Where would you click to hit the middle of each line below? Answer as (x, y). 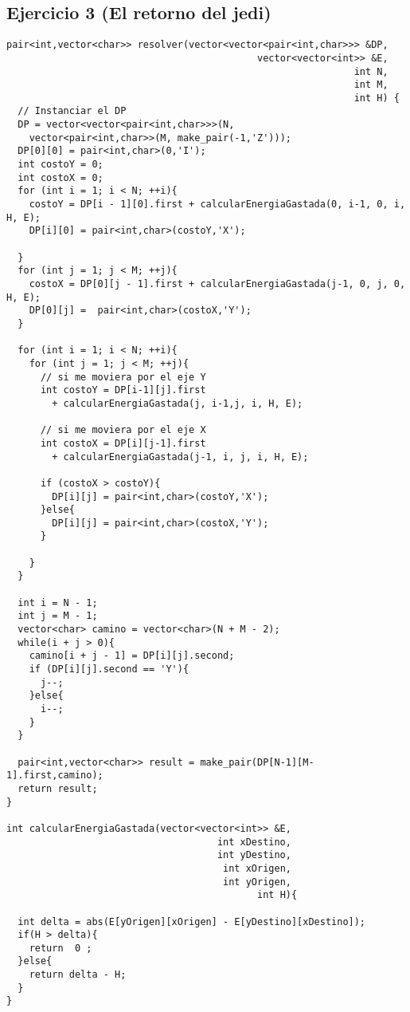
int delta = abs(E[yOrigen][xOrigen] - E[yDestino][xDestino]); (192, 921)
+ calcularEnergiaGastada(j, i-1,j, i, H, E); (178, 403)
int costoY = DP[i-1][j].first (123, 390)
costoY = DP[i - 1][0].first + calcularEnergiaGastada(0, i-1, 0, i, (217, 205)
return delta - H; (78, 975)
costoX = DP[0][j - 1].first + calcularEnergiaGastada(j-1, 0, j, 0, (217, 284)
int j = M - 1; (58, 616)
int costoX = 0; (61, 177)
